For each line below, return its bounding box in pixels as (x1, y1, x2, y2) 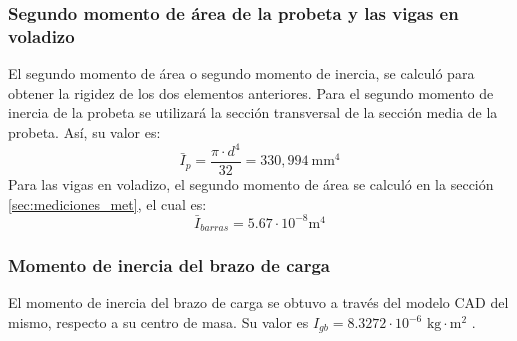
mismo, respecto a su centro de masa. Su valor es (8, 312, 309, 333)
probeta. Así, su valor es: (8, 121, 161, 142)
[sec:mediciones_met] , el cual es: (8, 193, 207, 214)
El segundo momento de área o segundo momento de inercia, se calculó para (8, 63, 475, 84)
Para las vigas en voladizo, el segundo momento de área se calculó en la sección (8, 174, 494, 195)
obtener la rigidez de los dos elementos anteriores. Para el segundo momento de (8, 82, 494, 103)
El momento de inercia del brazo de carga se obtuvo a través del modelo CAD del (8, 292, 509, 313)
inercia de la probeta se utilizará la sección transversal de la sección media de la (8, 102, 498, 123)
